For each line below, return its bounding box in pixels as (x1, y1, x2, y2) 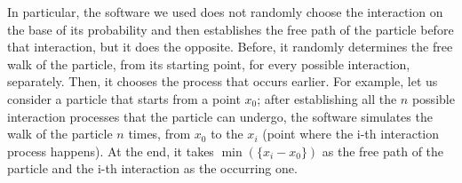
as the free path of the (322, 141, 444, 160)
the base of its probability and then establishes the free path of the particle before (7, 20, 454, 38)
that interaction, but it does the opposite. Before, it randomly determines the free (7, 37, 453, 56)
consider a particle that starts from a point (7, 89, 241, 107)
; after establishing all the (257, 89, 397, 107)
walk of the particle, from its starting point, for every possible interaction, (7, 54, 410, 73)
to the (211, 124, 243, 143)
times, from (128, 124, 191, 143)
